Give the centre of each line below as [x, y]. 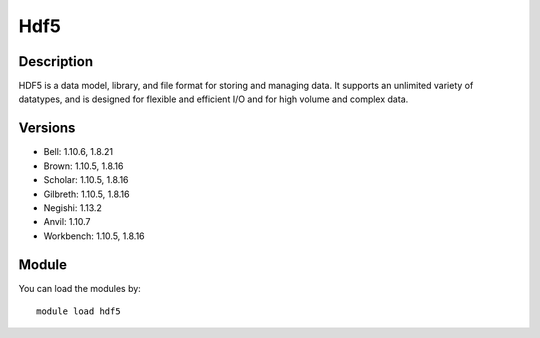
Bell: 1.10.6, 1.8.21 [78, 152]
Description [56, 61]
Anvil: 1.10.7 [67, 222]
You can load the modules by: [80, 288]
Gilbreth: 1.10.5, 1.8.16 [86, 194]
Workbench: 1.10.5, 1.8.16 [94, 236]
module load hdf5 [78, 311]
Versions [47, 128]
